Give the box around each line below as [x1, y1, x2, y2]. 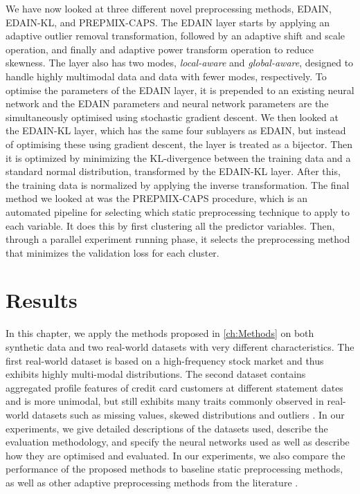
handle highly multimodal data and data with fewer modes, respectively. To [6, 68, 327, 83]
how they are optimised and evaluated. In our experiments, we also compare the [6, 448, 345, 462]
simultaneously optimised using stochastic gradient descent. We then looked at [6, 109, 339, 124]
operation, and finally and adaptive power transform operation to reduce [6, 42, 314, 56]
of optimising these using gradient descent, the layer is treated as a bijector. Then [6, 136, 353, 151]
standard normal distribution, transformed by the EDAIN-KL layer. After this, [6, 164, 341, 179]
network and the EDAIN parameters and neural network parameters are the [6, 96, 329, 111]
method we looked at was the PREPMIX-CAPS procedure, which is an [6, 191, 307, 205]
